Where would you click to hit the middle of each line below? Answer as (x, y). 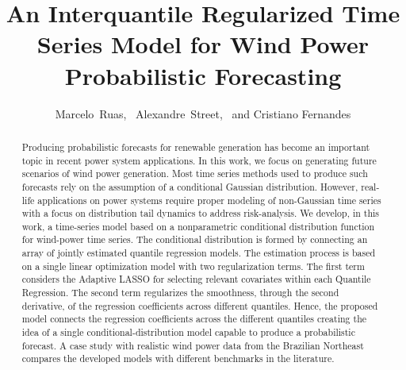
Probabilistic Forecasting (203, 75)
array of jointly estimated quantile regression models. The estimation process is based (199, 253)
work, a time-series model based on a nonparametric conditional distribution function (198, 226)
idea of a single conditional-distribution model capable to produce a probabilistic (188, 332)
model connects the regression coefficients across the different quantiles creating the (194, 319)
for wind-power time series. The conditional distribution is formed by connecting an (195, 239)
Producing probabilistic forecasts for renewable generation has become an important (196, 146)
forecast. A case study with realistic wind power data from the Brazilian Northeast (193, 345)
